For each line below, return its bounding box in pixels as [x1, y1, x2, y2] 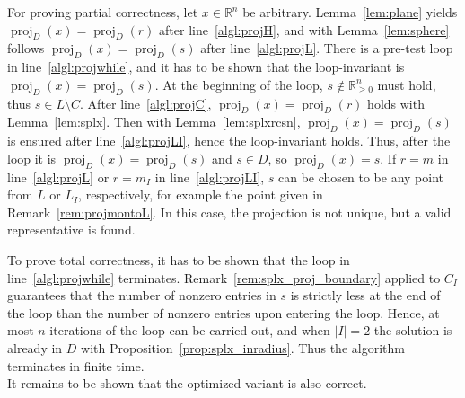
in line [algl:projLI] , [154, 167, 265, 186]
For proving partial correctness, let [7, 3, 198, 21]
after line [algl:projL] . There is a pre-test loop [200, 39, 453, 57]
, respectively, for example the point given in [78, 185, 323, 204]
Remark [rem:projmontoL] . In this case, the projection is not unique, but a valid [7, 202, 452, 221]
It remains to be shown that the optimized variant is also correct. [7, 374, 367, 393]
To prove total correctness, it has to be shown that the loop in [7, 250, 350, 269]
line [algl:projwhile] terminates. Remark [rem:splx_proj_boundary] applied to [7, 268, 441, 287]
